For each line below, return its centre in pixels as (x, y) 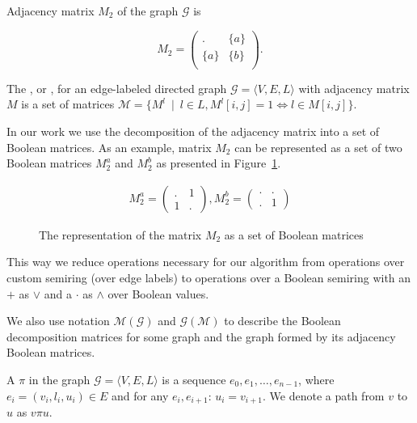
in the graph (59, 379)
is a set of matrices (68, 104)
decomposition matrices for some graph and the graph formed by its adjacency (201, 336)
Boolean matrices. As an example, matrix (109, 147)
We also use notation (58, 321)
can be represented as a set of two (318, 147)
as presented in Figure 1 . (219, 163)
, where (316, 379)
